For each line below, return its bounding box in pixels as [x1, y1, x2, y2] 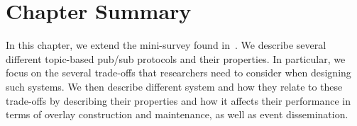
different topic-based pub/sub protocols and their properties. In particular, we [6, 51, 346, 66]
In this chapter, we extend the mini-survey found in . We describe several [6, 38, 326, 52]
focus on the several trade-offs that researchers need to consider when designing [6, 65, 351, 80]
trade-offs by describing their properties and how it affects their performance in [6, 93, 351, 108]
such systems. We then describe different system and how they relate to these [6, 79, 343, 93]
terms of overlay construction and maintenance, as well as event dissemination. [6, 107, 348, 122]
